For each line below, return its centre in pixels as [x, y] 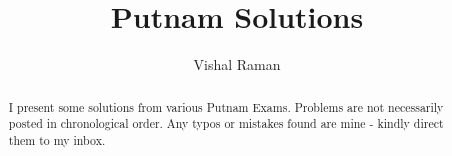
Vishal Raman [237, 64]
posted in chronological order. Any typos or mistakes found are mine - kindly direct [226, 123]
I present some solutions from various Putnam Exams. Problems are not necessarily [226, 106]
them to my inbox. [57, 139]
